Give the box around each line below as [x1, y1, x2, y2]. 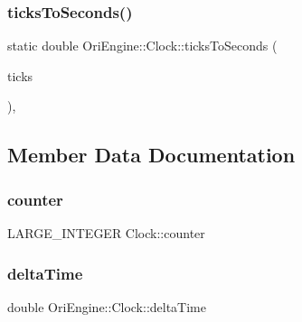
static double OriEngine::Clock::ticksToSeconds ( [7, 36, 278, 55]
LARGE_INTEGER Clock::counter [7, 224, 205, 242]
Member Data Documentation [7, 141, 296, 169]
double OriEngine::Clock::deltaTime [7, 297, 206, 316]
